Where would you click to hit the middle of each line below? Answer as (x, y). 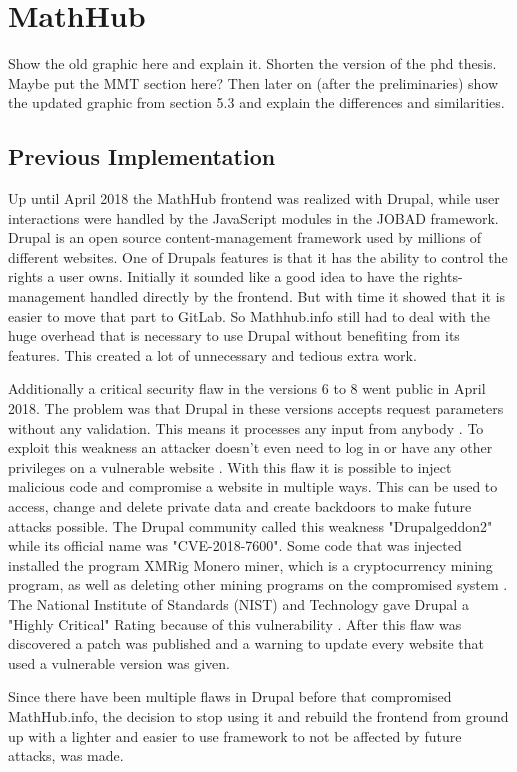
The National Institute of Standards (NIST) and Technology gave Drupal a (238, 603)
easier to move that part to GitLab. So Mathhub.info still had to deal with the (249, 315)
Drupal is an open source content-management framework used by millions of (245, 237)
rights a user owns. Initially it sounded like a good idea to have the (213, 276)
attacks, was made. (66, 755)
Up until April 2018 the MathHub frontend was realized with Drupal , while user (254, 198)
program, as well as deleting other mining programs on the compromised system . (258, 584)
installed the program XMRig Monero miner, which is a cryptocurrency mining (250, 564)
